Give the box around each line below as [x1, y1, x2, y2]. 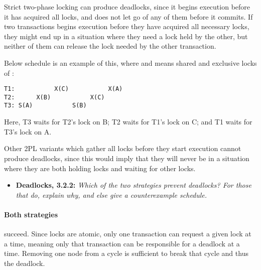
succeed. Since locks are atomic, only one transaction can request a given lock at [4, 228, 251, 239]
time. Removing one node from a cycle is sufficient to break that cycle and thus [4, 248, 248, 258]
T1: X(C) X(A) [4, 85, 123, 93]
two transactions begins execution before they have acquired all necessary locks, [4, 21, 249, 32]
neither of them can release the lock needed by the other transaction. [4, 41, 216, 51]
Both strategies [4, 209, 58, 219]
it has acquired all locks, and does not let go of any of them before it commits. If [4, 11, 253, 22]
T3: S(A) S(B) [4, 102, 87, 109]
